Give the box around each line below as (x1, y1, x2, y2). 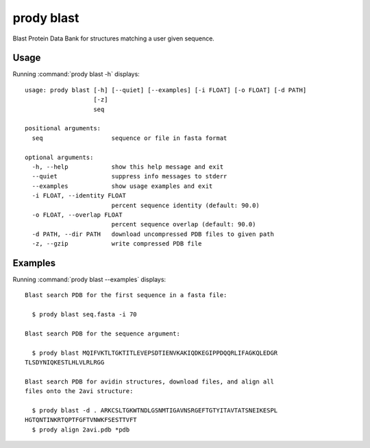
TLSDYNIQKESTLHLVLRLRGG (25, 359, 105, 366)
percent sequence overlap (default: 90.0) (111, 220, 256, 228)
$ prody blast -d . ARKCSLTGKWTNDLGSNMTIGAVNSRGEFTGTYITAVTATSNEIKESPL (32, 407, 278, 414)
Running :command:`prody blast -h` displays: (12, 70, 140, 78)
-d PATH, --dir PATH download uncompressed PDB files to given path (32, 230, 274, 238)
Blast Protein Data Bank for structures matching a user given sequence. (12, 34, 215, 43)
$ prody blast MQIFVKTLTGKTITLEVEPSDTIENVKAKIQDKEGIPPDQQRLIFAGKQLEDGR (32, 349, 278, 357)
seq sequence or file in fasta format (32, 134, 227, 142)
